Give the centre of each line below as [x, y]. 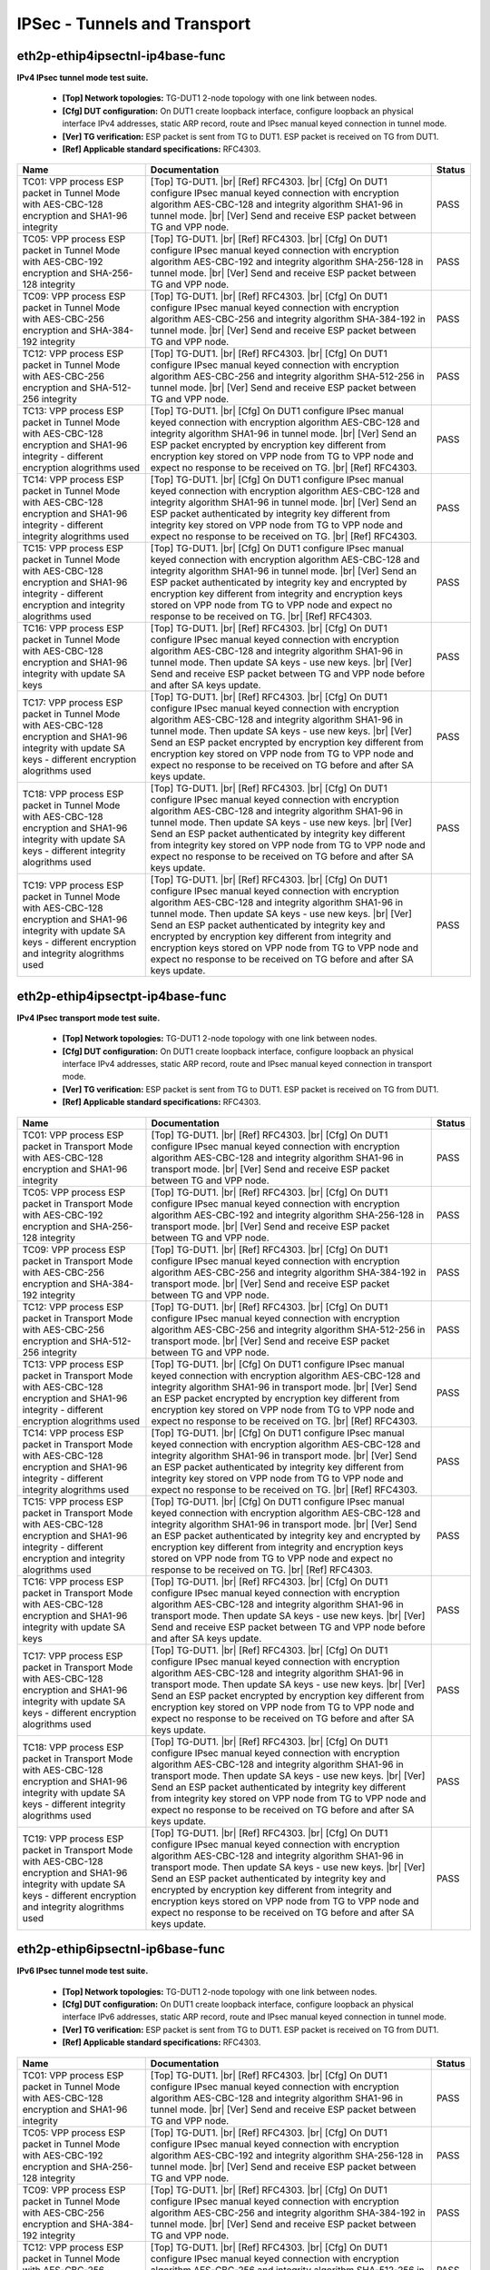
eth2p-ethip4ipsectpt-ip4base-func [122, 996]
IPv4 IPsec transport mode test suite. [88, 1018]
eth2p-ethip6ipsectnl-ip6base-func [121, 1949]
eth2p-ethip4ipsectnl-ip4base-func [121, 56]
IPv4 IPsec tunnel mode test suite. [83, 78]
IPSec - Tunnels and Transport [134, 24]
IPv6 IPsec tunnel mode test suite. [83, 1971]
